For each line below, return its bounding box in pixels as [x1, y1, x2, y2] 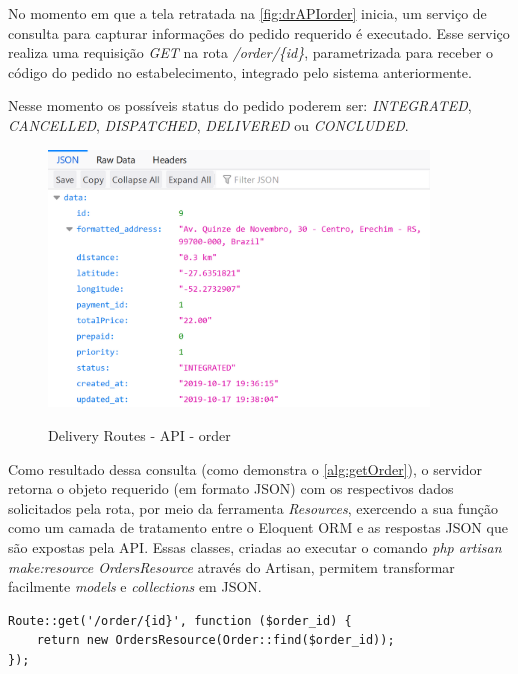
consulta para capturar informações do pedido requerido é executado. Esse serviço [8, 22, 510, 43]
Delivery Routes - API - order [48, 425, 231, 446]
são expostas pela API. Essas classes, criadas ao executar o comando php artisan [8, 536, 502, 557]
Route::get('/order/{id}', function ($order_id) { [8, 613, 352, 628]
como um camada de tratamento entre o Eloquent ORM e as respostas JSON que [8, 517, 508, 538]
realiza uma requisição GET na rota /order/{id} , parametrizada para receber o [8, 42, 494, 63]
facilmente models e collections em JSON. [8, 576, 262, 597]
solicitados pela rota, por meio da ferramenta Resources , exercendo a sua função [8, 497, 498, 518]
